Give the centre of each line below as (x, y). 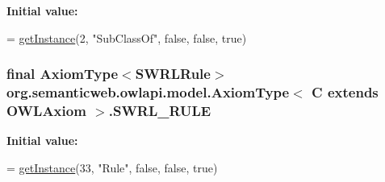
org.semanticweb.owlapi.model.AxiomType (148, 92)
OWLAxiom (46, 110)
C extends (345, 92)
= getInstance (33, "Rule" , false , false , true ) (112, 167)
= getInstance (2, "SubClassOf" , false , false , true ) (127, 37)
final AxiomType (63, 74)
